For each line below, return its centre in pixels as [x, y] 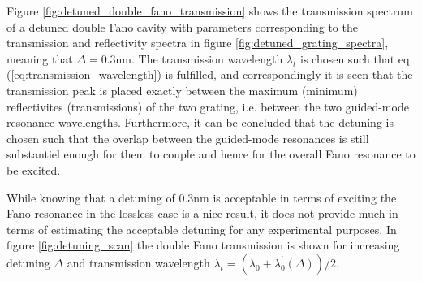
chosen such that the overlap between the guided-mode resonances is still [188, 138]
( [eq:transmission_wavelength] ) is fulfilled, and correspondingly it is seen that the [210, 74]
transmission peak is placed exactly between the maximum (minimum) [182, 90]
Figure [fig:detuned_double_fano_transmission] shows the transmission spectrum [210, 11]
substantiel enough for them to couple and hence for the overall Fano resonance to [211, 154]
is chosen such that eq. [357, 58]
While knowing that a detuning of [91, 197]
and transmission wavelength [138, 262]
